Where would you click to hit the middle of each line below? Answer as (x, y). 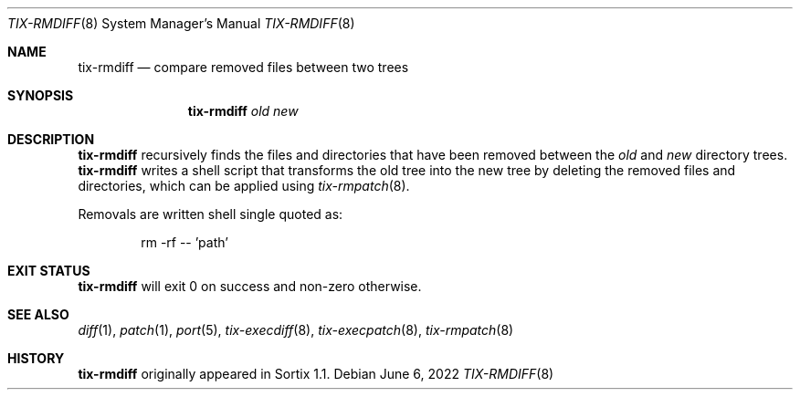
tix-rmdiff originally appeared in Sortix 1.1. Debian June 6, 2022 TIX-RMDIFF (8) (316, 374)
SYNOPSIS (41, 95)
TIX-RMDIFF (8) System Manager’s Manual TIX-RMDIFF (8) (181, 23)
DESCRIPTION (51, 139)
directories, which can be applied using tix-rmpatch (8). (244, 186)
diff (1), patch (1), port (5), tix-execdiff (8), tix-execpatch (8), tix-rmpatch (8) (296, 330)
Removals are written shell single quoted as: (211, 214)
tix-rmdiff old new (243, 111)
